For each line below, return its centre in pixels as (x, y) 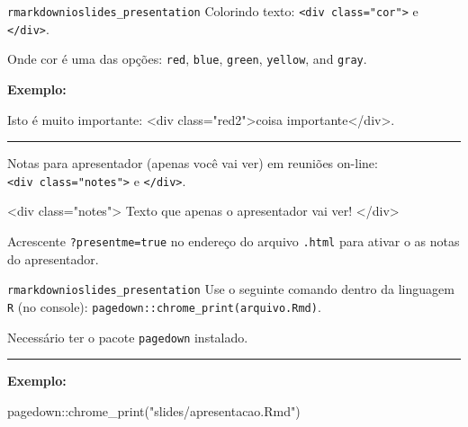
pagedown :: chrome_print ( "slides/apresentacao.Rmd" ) (154, 410)
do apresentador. (53, 258)
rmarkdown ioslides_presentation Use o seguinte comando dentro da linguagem (231, 289)
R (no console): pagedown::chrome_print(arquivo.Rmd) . (164, 306)
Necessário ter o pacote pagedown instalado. (128, 337)
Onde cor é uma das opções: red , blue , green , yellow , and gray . (187, 59)
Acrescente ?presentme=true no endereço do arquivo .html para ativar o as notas (234, 241)
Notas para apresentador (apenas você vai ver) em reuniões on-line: (193, 163)
